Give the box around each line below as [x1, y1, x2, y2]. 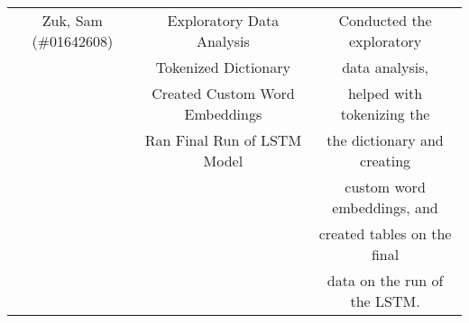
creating [360, 150, 411, 171]
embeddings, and [332, 197, 438, 218]
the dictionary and [326, 130, 444, 150]
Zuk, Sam [41, 10, 103, 31]
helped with [347, 83, 423, 103]
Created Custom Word [152, 83, 295, 103]
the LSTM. [350, 291, 420, 311]
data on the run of [326, 270, 444, 291]
